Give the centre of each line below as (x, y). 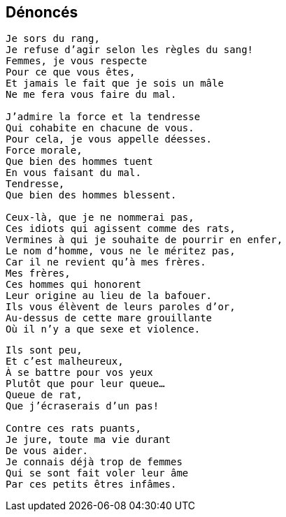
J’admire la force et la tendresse (103, 117)
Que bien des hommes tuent (79, 162)
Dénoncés (42, 12)
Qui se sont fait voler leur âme (97, 473)
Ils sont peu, (44, 350)
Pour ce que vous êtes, (71, 72)
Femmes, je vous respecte (77, 61)
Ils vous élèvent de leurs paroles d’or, (121, 307)
